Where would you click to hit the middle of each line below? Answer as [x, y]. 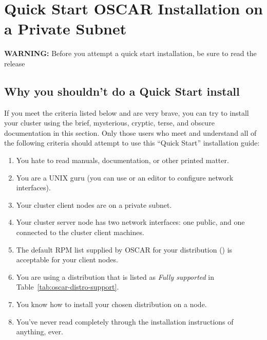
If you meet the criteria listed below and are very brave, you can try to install [127, 112]
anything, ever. [40, 332]
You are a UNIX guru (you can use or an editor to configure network [125, 177]
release [15, 63]
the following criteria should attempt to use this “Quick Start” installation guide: [132, 143]
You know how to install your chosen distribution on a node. [111, 304]
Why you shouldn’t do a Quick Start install [122, 91]
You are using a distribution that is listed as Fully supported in [115, 276]
